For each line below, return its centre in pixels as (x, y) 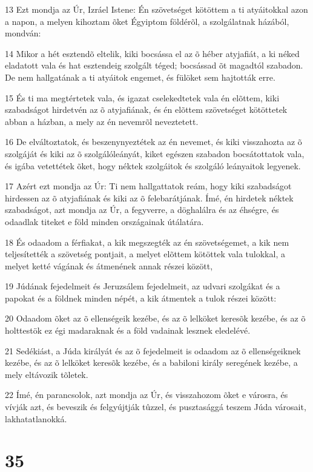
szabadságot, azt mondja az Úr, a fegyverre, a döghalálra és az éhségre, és (142, 210)
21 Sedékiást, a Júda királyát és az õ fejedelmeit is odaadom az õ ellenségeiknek (153, 350)
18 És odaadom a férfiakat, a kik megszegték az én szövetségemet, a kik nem (147, 242)
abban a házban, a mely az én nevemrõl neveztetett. (102, 121)
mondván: (23, 33)
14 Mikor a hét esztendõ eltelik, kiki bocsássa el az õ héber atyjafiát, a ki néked (152, 53)
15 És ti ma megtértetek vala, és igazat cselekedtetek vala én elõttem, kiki (142, 97)
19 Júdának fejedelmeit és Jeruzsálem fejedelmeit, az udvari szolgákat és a (143, 286)
